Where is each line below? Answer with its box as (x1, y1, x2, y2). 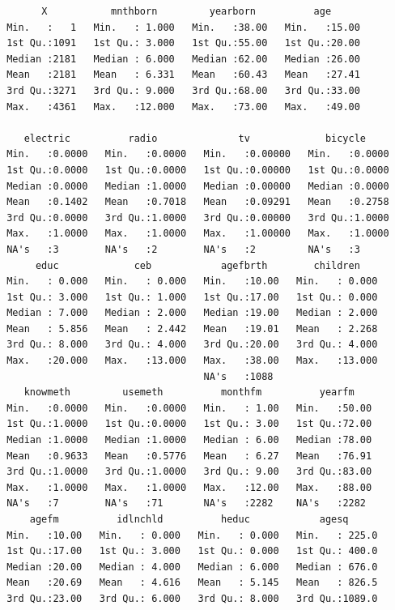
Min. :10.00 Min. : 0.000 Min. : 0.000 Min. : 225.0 (6, 529, 378, 541)
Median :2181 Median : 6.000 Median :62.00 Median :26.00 (6, 53, 360, 65)
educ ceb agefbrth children (35, 259, 360, 271)
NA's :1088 (203, 370, 274, 382)
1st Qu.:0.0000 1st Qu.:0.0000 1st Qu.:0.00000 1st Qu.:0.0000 (6, 164, 389, 176)
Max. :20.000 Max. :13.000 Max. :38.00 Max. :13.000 (6, 355, 378, 367)
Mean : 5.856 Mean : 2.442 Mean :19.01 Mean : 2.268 (6, 322, 378, 335)
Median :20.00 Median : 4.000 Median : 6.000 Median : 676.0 (6, 561, 378, 573)
